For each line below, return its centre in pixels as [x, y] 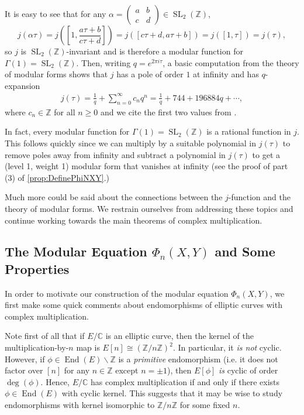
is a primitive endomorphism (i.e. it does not [198, 359]
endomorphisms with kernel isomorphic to [80, 405]
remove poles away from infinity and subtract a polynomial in [115, 154]
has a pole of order [150, 74]
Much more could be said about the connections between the [114, 197]
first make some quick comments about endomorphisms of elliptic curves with [144, 305]
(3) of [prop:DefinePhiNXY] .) [57, 177]
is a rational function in [249, 131]
